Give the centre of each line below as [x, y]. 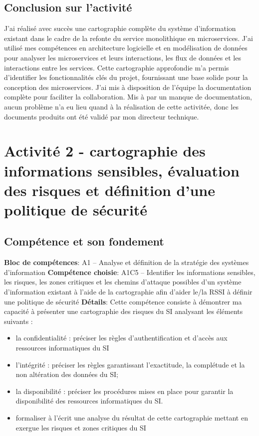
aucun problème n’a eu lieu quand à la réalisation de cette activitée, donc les [121, 106]
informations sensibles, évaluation [122, 170]
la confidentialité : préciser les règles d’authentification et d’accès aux [122, 338]
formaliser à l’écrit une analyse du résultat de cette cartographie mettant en [132, 417]
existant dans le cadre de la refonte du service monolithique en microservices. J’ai [129, 38]
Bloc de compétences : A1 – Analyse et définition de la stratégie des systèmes [127, 262]
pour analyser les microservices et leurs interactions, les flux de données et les [123, 57]
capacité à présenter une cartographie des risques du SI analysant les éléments [124, 311]
